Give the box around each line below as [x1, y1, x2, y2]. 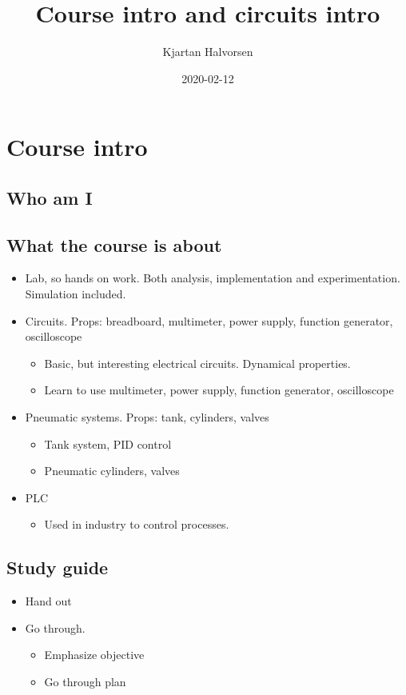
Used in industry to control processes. [44, 516, 229, 533]
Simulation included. [25, 286, 126, 302]
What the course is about [6, 232, 222, 257]
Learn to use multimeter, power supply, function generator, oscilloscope [44, 381, 394, 398]
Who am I [6, 185, 93, 210]
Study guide [6, 555, 109, 580]
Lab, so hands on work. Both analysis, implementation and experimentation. [25, 270, 400, 286]
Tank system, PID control [44, 435, 172, 452]
